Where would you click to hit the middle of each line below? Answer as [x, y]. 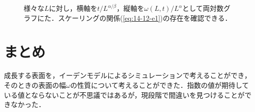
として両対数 [203, 8]
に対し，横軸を [73, 8]
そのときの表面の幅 [35, 85]
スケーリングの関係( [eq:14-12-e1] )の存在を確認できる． [145, 18]
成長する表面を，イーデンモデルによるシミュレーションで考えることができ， [128, 75]
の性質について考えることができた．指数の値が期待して [159, 85]
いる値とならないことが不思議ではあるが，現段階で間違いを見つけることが [124, 94]
